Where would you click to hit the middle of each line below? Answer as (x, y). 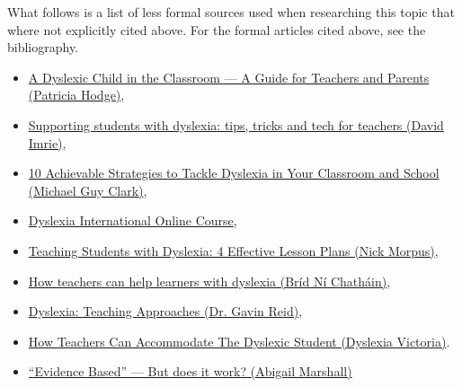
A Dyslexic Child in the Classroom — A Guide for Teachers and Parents (229, 77)
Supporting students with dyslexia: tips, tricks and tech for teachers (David (236, 124)
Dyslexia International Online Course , (133, 220)
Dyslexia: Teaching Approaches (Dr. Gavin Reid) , (165, 311)
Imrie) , (47, 142)
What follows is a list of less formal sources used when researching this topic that (231, 12)
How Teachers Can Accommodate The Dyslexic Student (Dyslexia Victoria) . (239, 341)
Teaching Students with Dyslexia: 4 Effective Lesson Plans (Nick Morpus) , (233, 250)
